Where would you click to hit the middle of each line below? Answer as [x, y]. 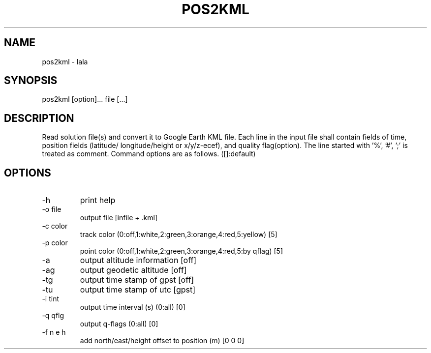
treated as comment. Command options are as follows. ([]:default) [149, 154]
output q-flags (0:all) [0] [119, 324]
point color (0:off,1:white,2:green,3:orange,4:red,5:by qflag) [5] [182, 251]
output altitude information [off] [138, 260]
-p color [55, 243]
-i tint [50, 299]
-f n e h [54, 332]
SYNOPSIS [31, 81]
